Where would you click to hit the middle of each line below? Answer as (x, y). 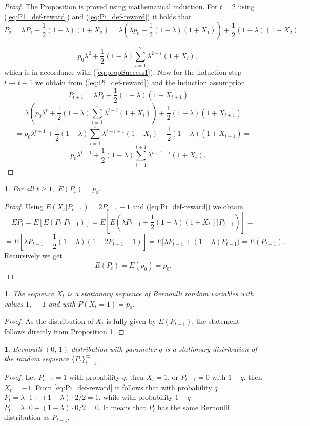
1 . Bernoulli (23, 348)
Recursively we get (33, 255)
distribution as (27, 417)
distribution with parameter (114, 348)
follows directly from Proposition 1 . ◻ (64, 331)
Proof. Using (24, 206)
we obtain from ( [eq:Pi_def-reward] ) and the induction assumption (140, 82)
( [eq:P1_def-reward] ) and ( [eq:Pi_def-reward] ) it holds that (98, 16)
